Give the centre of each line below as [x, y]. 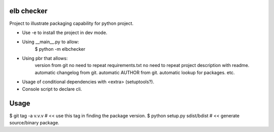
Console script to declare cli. [52, 89]
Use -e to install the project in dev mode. [65, 32]
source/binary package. [34, 122]
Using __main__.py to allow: [50, 42]
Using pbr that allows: [45, 58]
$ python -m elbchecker [60, 49]
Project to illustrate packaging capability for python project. [72, 23]
